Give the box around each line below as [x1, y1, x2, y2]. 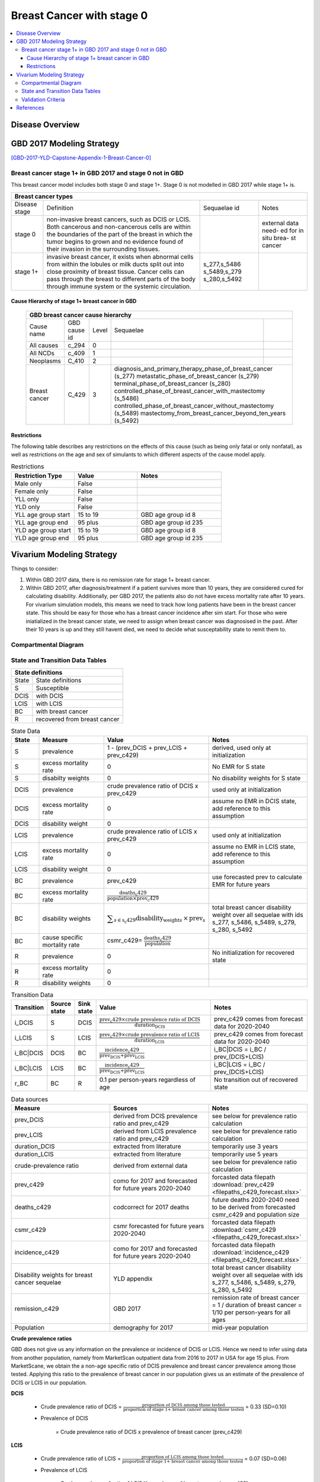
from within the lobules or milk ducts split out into [46, 260, 184, 268]
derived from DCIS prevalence [113, 1111, 198, 1120]
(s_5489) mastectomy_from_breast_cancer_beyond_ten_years [114, 409, 286, 417]
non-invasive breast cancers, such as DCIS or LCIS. [46, 215, 191, 223]
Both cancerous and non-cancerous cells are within [46, 222, 191, 231]
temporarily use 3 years [212, 1142, 279, 1150]
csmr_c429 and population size [212, 1210, 300, 1218]
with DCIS [36, 691, 64, 700]
